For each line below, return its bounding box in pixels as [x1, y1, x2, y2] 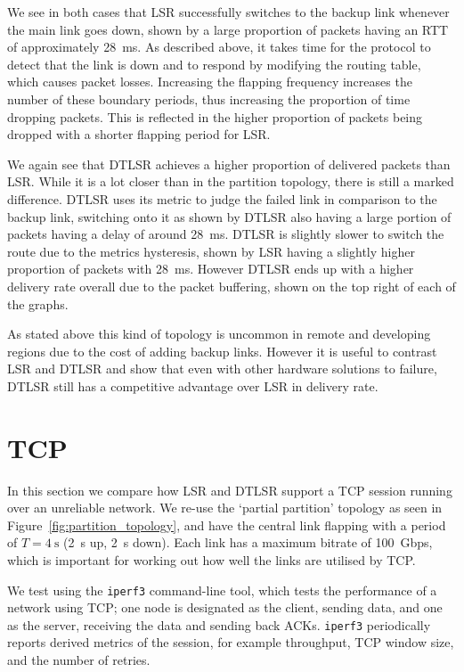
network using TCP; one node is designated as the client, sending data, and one [7, 598, 443, 617]
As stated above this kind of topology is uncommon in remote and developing [7, 324, 431, 343]
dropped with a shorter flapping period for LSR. [7, 125, 271, 143]
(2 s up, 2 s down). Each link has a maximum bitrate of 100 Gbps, [63, 533, 433, 552]
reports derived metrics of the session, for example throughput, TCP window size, [7, 633, 454, 652]
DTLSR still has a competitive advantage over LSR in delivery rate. [7, 376, 379, 395]
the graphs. [7, 294, 69, 313]
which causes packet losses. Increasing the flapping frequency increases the [7, 72, 412, 91]
